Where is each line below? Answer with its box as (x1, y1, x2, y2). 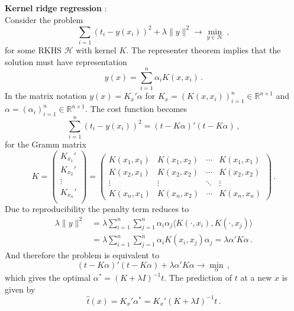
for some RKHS (5, 44, 62, 56)
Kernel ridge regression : (5, 2, 107, 14)
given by (5, 283, 35, 295)
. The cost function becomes (85, 102, 188, 115)
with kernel (76, 44, 117, 56)
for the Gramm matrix (5, 138, 86, 150)
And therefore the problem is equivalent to (5, 249, 160, 261)
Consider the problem (5, 13, 83, 25)
